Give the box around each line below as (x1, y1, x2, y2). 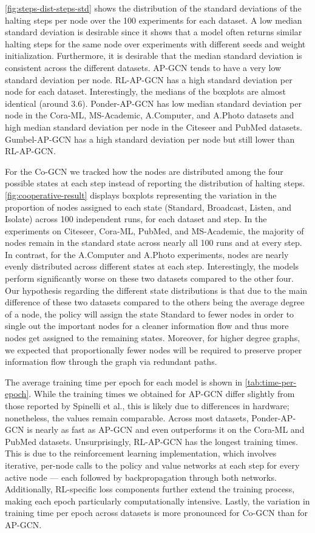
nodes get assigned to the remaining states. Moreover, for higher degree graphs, (5, 331, 300, 344)
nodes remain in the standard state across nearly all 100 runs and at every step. (5, 236, 302, 249)
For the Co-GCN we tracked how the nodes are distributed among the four (5, 165, 283, 177)
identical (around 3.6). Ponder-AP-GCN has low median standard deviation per (5, 97, 302, 109)
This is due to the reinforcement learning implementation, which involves (5, 447, 277, 460)
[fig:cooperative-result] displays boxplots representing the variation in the (5, 188, 277, 201)
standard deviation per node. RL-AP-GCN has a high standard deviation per (5, 73, 293, 86)
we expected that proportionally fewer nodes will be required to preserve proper (5, 343, 302, 356)
